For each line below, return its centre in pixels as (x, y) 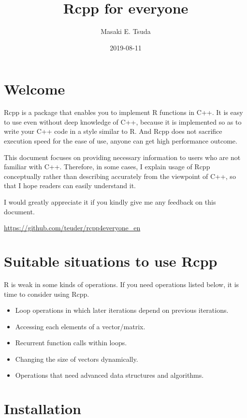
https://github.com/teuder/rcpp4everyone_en (72, 228)
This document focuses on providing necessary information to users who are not (122, 157)
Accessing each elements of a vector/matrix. (80, 326)
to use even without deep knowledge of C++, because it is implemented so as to (123, 121)
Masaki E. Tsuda (126, 31)
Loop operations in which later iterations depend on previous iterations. (122, 310)
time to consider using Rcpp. (47, 294)
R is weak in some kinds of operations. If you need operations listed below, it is (122, 284)
